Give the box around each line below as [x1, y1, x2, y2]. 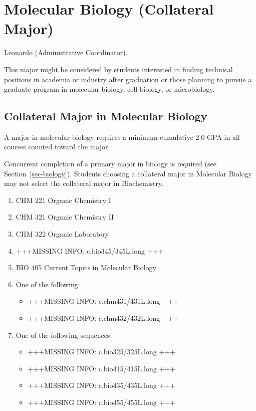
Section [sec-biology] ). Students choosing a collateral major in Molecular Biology [4, 168, 252, 178]
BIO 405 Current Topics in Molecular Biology [16, 262, 156, 273]
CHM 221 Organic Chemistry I [16, 194, 111, 205]
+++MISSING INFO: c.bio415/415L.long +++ [28, 363, 176, 373]
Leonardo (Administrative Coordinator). [4, 47, 128, 58]
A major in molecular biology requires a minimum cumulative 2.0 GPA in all [4, 131, 240, 142]
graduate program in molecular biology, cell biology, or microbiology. [4, 84, 215, 94]
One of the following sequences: [16, 329, 112, 340]
